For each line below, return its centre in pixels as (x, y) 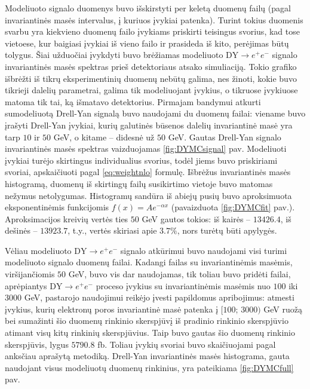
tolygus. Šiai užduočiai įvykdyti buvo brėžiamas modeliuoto (114, 55)
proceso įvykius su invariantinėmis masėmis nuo (183, 285)
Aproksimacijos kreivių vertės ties (67, 218)
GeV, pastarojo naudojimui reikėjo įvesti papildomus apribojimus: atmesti (159, 297)
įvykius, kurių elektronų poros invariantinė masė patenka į (112, 309)
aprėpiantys (26, 285)
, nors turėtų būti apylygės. (227, 230)
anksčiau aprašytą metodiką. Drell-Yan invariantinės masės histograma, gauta (147, 356)
